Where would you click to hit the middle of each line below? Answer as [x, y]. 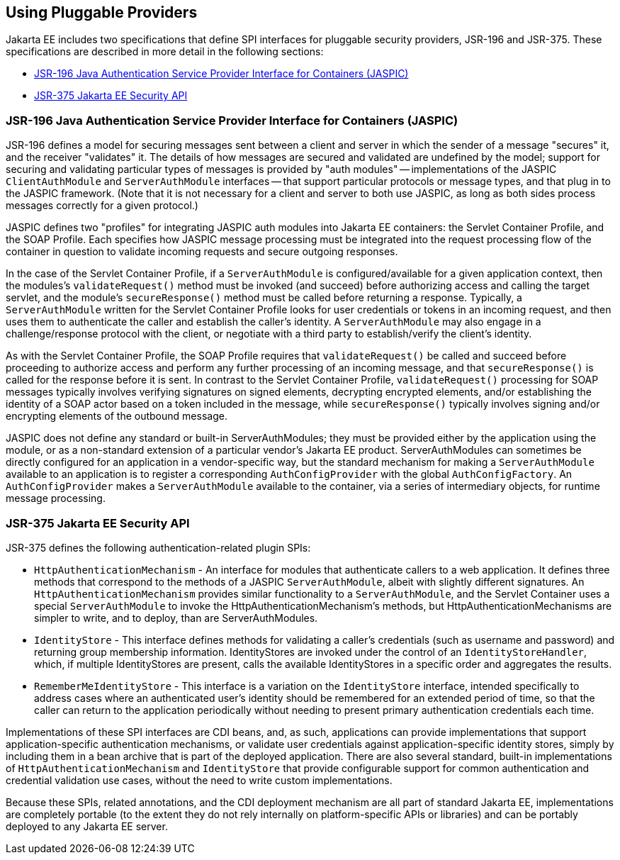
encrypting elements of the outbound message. [117, 416]
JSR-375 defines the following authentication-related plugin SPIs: [158, 547]
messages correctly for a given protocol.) [102, 206]
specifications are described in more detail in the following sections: [165, 52]
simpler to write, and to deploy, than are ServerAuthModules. [176, 618]
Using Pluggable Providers [102, 12]
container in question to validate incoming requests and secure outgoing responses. [202, 252]
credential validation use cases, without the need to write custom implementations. [199, 780]
